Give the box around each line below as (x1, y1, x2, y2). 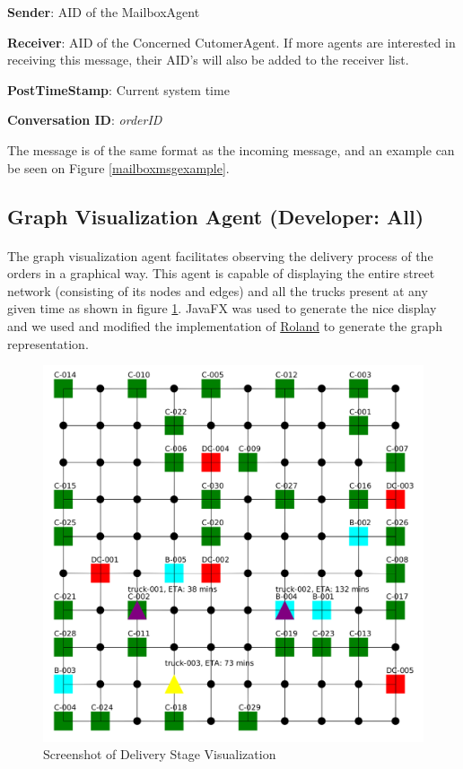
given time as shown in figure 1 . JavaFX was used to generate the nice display (7, 299, 437, 318)
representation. (7, 334, 89, 353)
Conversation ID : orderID (7, 110, 162, 129)
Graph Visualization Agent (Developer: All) (7, 202, 424, 230)
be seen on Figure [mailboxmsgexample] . (7, 158, 230, 177)
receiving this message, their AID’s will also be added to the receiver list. (7, 50, 409, 69)
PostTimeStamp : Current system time (7, 80, 230, 99)
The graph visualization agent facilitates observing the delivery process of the (7, 246, 433, 265)
